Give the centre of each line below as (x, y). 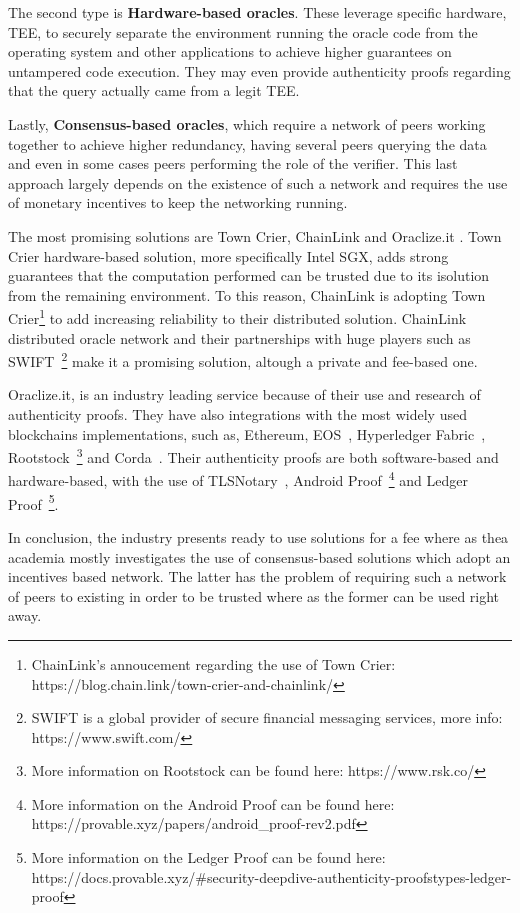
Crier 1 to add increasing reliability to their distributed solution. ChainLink (237, 316)
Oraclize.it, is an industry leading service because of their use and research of (244, 394)
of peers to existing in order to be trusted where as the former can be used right (254, 595)
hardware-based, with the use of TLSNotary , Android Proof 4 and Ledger (238, 479)
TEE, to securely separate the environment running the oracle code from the (243, 31)
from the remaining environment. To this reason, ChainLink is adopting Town (247, 294)
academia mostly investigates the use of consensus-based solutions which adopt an (259, 556)
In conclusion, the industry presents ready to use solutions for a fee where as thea (258, 536)
